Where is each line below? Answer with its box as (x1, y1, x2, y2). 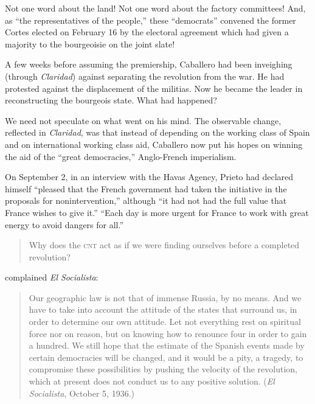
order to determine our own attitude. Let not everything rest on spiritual (29, 315, 301, 328)
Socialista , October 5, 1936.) (29, 386, 134, 399)
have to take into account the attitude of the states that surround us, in (29, 303, 297, 316)
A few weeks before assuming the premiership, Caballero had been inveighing (5, 58, 292, 71)
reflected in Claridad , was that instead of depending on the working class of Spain (5, 126, 310, 139)
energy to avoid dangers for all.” (5, 218, 124, 231)
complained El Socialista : (5, 271, 99, 284)
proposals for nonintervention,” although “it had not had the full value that (5, 194, 287, 207)
